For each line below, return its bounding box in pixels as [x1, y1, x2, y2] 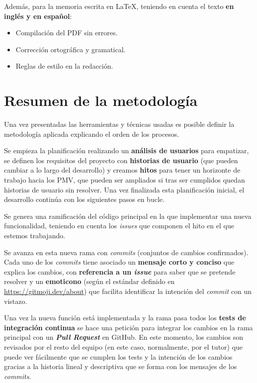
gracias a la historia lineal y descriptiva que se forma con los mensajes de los [4, 361, 237, 372]
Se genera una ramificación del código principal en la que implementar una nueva [4, 210, 252, 221]
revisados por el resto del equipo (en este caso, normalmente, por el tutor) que [4, 341, 243, 352]
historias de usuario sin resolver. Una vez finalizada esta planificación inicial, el [4, 184, 245, 194]
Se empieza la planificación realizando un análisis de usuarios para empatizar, [4, 145, 249, 156]
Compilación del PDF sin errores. [15, 27, 118, 38]
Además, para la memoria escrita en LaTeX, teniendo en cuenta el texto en [4, 1, 234, 11]
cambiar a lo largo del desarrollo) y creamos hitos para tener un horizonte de [4, 165, 241, 175]
